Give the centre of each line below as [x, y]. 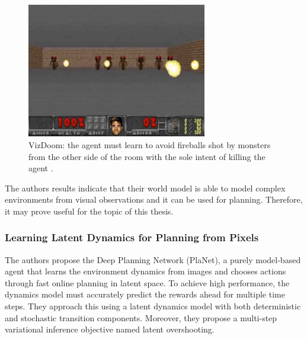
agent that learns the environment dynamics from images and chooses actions [145, 271]
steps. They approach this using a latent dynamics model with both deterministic [153, 306]
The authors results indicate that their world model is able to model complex [145, 188]
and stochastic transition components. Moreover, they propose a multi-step [141, 317]
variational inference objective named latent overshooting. [110, 329]
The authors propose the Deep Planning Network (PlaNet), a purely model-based [153, 259]
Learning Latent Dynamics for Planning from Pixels [132, 237]
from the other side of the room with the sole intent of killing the [147, 156]
